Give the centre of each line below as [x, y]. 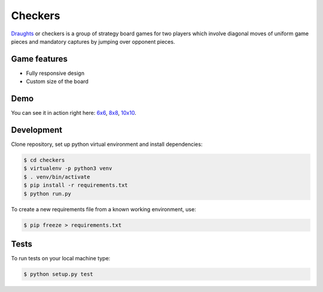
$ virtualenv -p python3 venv [68, 168]
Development [37, 130]
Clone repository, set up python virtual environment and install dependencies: [107, 144]
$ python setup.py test [59, 274]
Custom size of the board [57, 81]
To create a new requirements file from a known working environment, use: [104, 209]
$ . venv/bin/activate [57, 177]
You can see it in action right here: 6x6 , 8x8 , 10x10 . [74, 113]
